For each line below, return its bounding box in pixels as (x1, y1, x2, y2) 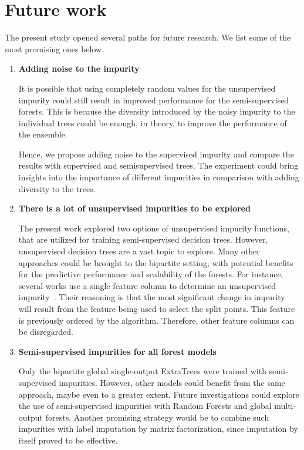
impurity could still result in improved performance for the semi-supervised (18, 93, 289, 106)
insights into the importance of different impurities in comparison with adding (18, 171, 299, 183)
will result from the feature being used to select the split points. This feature (18, 303, 295, 314)
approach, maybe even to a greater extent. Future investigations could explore (18, 388, 299, 400)
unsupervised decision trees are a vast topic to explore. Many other (18, 245, 260, 257)
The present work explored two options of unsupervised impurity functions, (18, 221, 289, 234)
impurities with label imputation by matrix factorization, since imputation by (18, 422, 298, 435)
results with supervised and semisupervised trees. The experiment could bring (18, 159, 299, 172)
